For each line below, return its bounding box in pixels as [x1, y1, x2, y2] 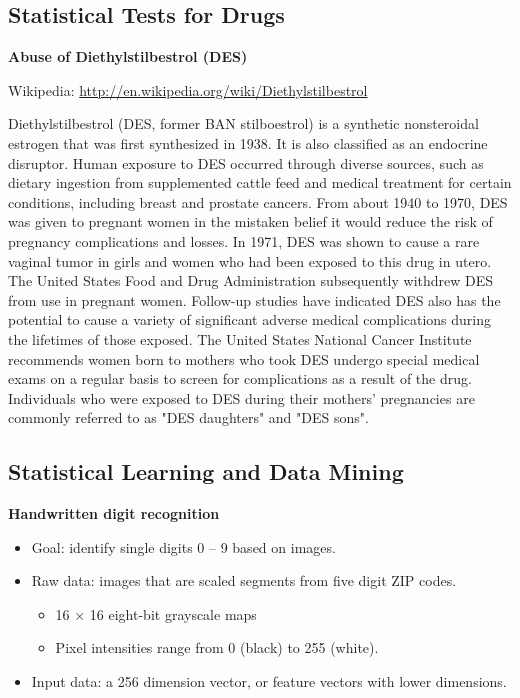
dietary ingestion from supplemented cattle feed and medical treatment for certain [8, 172, 512, 193]
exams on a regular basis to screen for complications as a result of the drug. [8, 368, 472, 389]
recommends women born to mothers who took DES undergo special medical [8, 348, 480, 369]
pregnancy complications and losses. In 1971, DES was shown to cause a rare [8, 230, 480, 251]
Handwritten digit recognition [8, 503, 220, 524]
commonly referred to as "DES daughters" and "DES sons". [8, 407, 369, 428]
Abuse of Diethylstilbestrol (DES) [8, 46, 248, 67]
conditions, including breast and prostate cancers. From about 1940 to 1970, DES [8, 191, 508, 212]
